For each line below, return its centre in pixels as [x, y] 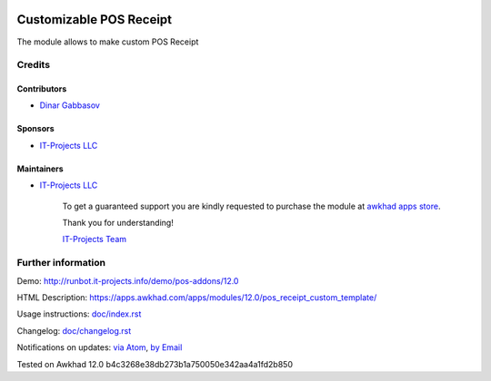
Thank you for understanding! [118, 223]
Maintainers [40, 169]
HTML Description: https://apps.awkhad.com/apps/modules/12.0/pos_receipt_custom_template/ [197, 297]
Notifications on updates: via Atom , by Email [100, 347]
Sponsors [35, 129]
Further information [61, 263]
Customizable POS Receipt [95, 20]
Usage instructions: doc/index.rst [79, 314]
